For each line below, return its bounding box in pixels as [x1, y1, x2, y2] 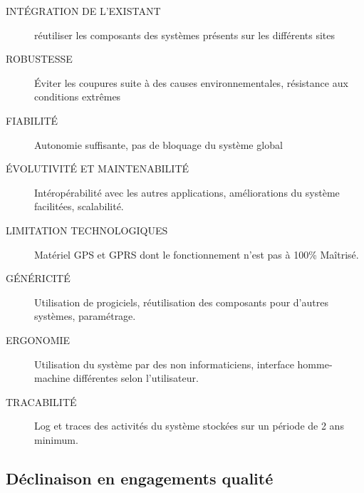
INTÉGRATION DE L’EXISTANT [6, 4, 161, 18]
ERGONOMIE [6, 332, 71, 347]
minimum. [34, 432, 78, 447]
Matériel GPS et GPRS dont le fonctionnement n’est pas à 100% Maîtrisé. [34, 246, 359, 261]
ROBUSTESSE [6, 51, 73, 66]
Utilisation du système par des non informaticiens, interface [34, 356, 294, 371]
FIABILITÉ [6, 113, 58, 128]
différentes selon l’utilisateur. [73, 370, 199, 385]
